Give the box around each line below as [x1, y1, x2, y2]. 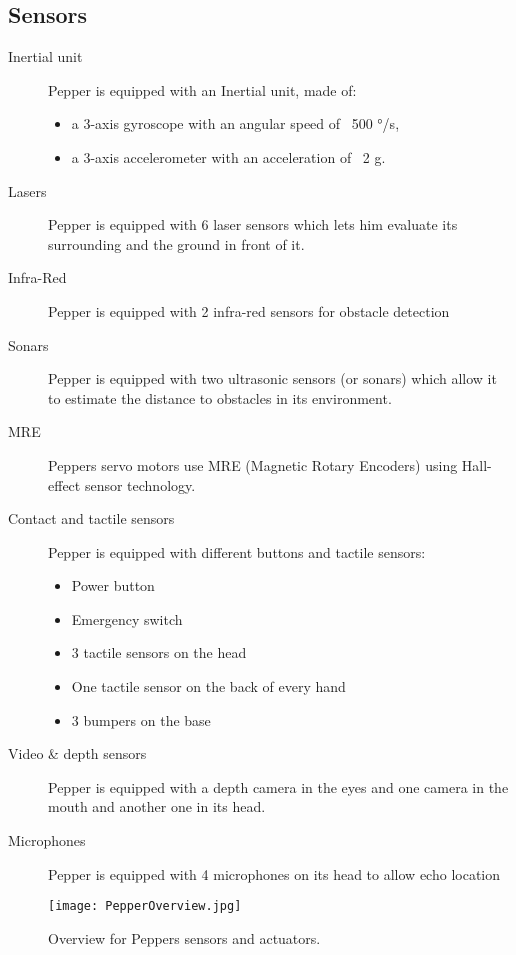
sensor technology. [84, 474, 196, 495]
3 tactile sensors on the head [71, 642, 247, 663]
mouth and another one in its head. [48, 796, 266, 817]
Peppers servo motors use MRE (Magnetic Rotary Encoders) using [48, 454, 458, 475]
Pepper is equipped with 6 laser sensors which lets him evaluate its [48, 214, 458, 235]
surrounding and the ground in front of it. [48, 233, 305, 254]
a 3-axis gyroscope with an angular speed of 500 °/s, [71, 113, 400, 134]
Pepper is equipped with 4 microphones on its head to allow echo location [48, 863, 501, 884]
